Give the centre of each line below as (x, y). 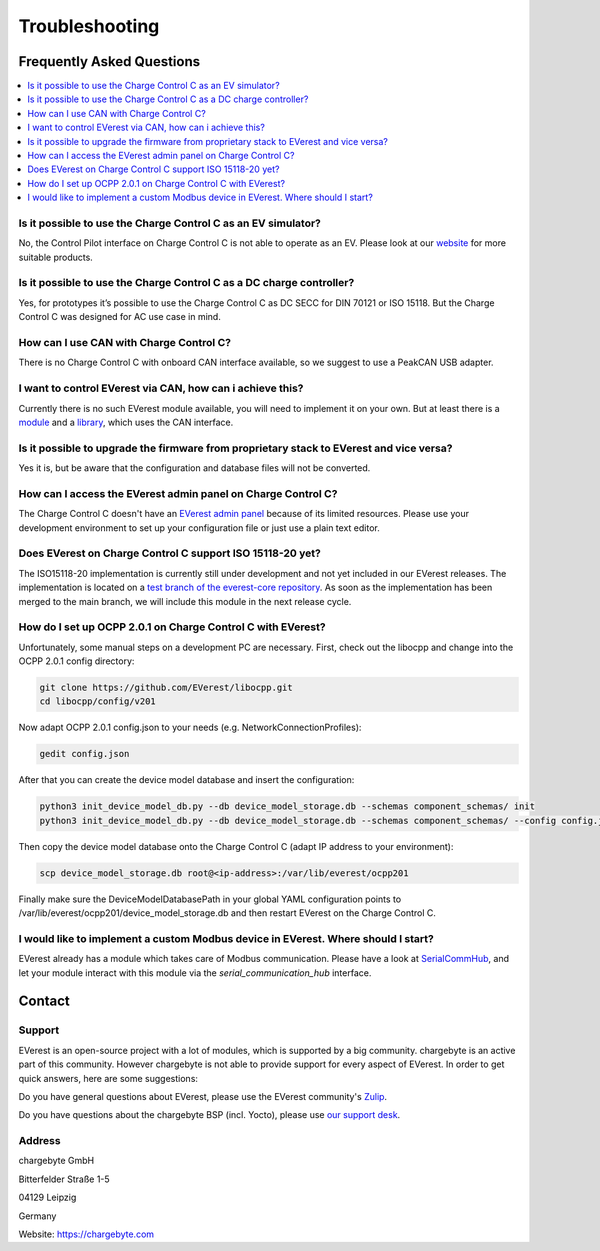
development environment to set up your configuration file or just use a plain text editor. (199, 527)
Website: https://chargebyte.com (86, 1234)
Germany (37, 1216)
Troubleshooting (89, 26)
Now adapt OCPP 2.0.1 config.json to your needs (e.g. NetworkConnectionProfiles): (190, 727)
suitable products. (56, 257)
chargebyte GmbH (56, 1161)
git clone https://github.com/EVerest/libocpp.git (166, 688)
